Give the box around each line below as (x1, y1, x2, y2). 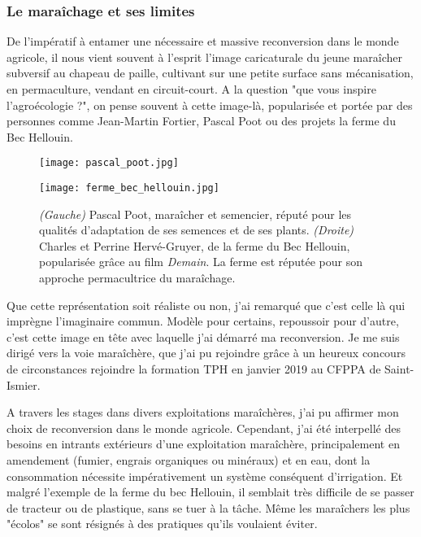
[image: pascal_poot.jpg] (39, 157, 179, 169)
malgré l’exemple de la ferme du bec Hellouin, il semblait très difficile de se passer (7, 483, 414, 500)
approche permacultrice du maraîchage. (39, 269, 236, 286)
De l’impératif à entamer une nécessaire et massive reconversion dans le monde (7, 33, 399, 50)
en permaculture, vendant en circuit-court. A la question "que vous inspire (7, 81, 376, 97)
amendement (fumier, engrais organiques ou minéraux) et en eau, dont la (7, 452, 371, 468)
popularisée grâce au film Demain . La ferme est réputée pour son (39, 253, 363, 270)
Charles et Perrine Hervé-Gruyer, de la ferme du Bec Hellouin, (39, 237, 350, 254)
